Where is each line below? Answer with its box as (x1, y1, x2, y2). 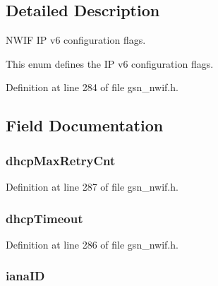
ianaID (6, 267, 45, 285)
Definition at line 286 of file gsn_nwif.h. (6, 237, 178, 251)
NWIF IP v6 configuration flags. (6, 32, 146, 47)
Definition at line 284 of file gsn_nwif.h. (6, 80, 178, 95)
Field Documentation (6, 114, 164, 136)
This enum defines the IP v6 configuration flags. (6, 56, 214, 71)
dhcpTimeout (6, 209, 83, 227)
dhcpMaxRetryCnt (6, 151, 116, 169)
